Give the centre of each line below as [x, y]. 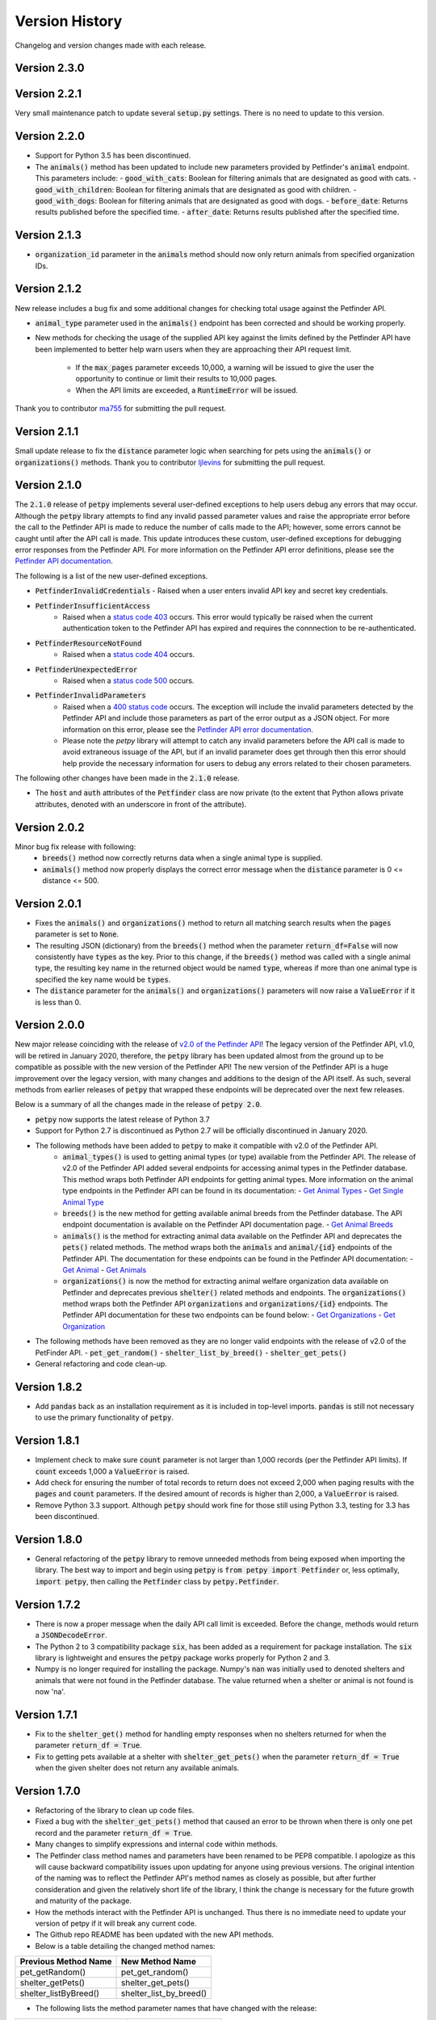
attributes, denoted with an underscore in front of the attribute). [141, 804]
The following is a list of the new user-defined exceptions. [111, 576]
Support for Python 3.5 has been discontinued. [113, 156]
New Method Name [159, 1962]
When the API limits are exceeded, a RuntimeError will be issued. [187, 390]
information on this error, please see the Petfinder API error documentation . [188, 729]
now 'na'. [50, 1692]
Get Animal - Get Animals [105, 1269]
